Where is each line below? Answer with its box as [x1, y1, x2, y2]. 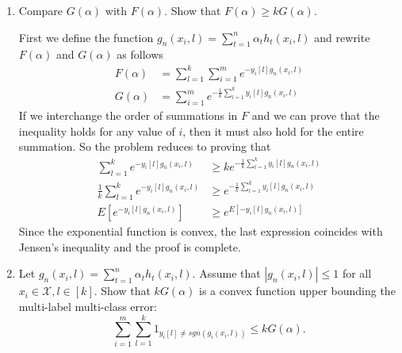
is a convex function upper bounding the [198, 282, 396, 299]
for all [342, 265, 372, 282]
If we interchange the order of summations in [18, 107, 238, 124]
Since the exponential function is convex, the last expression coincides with [18, 223, 383, 240]
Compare [18, 2, 63, 18]
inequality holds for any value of [18, 122, 175, 139]
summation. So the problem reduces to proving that [18, 138, 271, 155]
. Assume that [192, 265, 261, 282]
